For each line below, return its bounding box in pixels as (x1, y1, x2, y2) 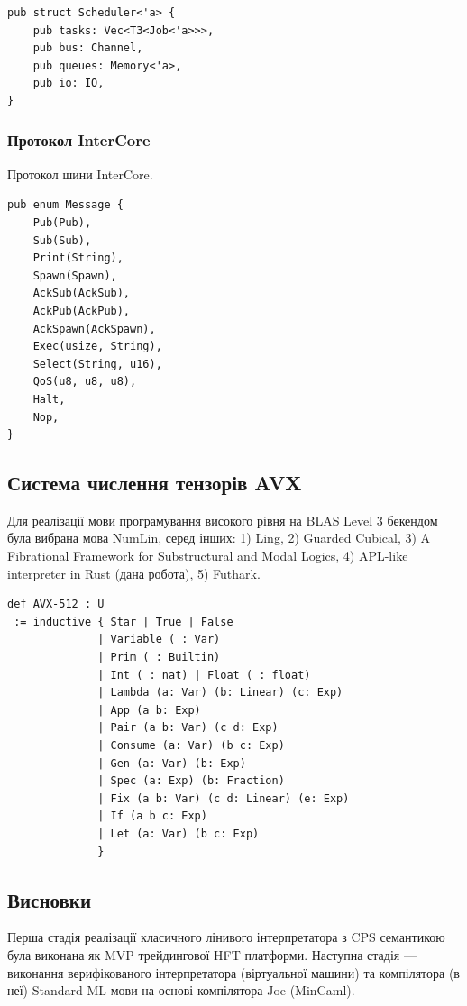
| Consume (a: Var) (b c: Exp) (97, 739, 285, 753)
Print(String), (32, 251, 124, 265)
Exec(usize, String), (32, 340, 162, 353)
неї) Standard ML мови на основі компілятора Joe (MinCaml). (7, 981, 355, 1000)
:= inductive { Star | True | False (14, 615, 233, 628)
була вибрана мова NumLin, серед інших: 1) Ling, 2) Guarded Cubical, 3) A (7, 528, 431, 547)
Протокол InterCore (7, 129, 151, 151)
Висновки (7, 885, 92, 913)
